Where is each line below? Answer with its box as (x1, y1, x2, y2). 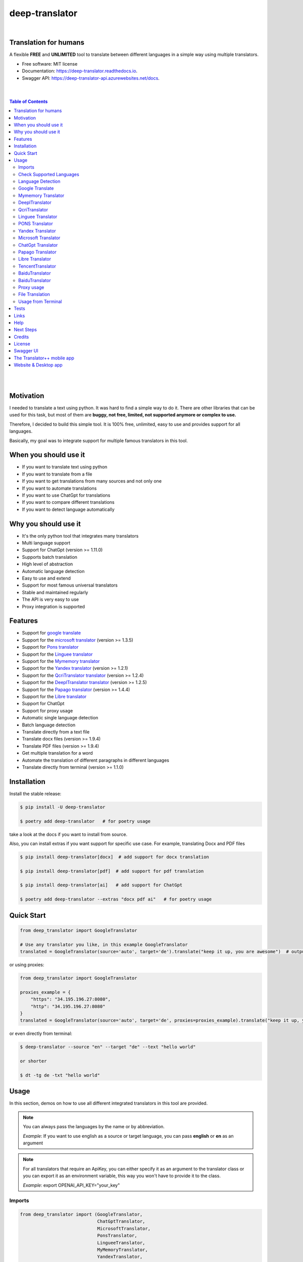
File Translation (18, 291, 50, 297)
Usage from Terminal (18, 298, 62, 304)
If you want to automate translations (22, 485, 97, 491)
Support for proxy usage (22, 707, 73, 714)
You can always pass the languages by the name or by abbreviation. (23, 1124, 165, 1130)
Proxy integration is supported (22, 603, 85, 609)
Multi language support (22, 540, 71, 546)
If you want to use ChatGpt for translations (22, 492, 111, 498)
